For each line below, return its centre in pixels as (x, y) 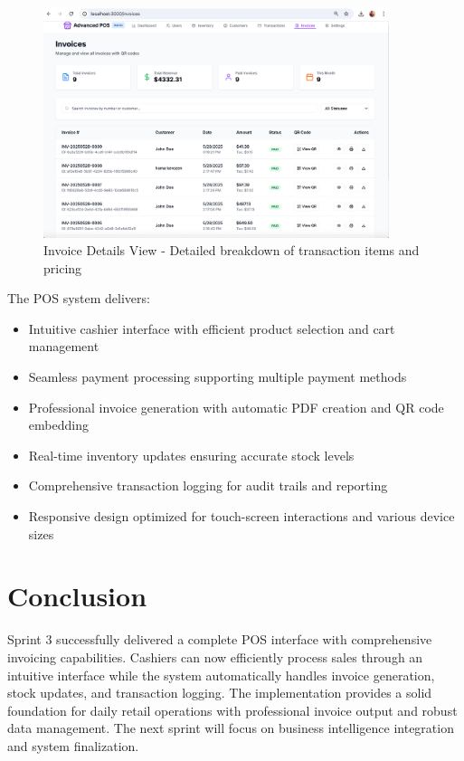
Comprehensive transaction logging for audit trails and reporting (208, 485)
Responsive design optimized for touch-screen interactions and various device (241, 516)
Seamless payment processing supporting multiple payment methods (218, 377)
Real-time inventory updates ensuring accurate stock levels (191, 455)
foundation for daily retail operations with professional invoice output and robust (232, 710)
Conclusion (77, 596)
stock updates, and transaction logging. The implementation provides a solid (220, 693)
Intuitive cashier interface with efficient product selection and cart (212, 328)
